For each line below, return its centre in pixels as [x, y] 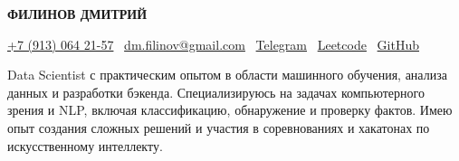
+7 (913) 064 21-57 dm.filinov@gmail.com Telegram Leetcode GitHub [214, 44]
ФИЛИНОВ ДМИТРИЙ [77, 14]
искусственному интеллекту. [85, 145]
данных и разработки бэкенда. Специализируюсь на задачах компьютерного [216, 92]
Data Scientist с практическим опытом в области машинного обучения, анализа [227, 75]
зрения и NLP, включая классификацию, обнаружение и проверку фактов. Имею [230, 110]
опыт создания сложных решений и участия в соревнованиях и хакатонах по [219, 127]
